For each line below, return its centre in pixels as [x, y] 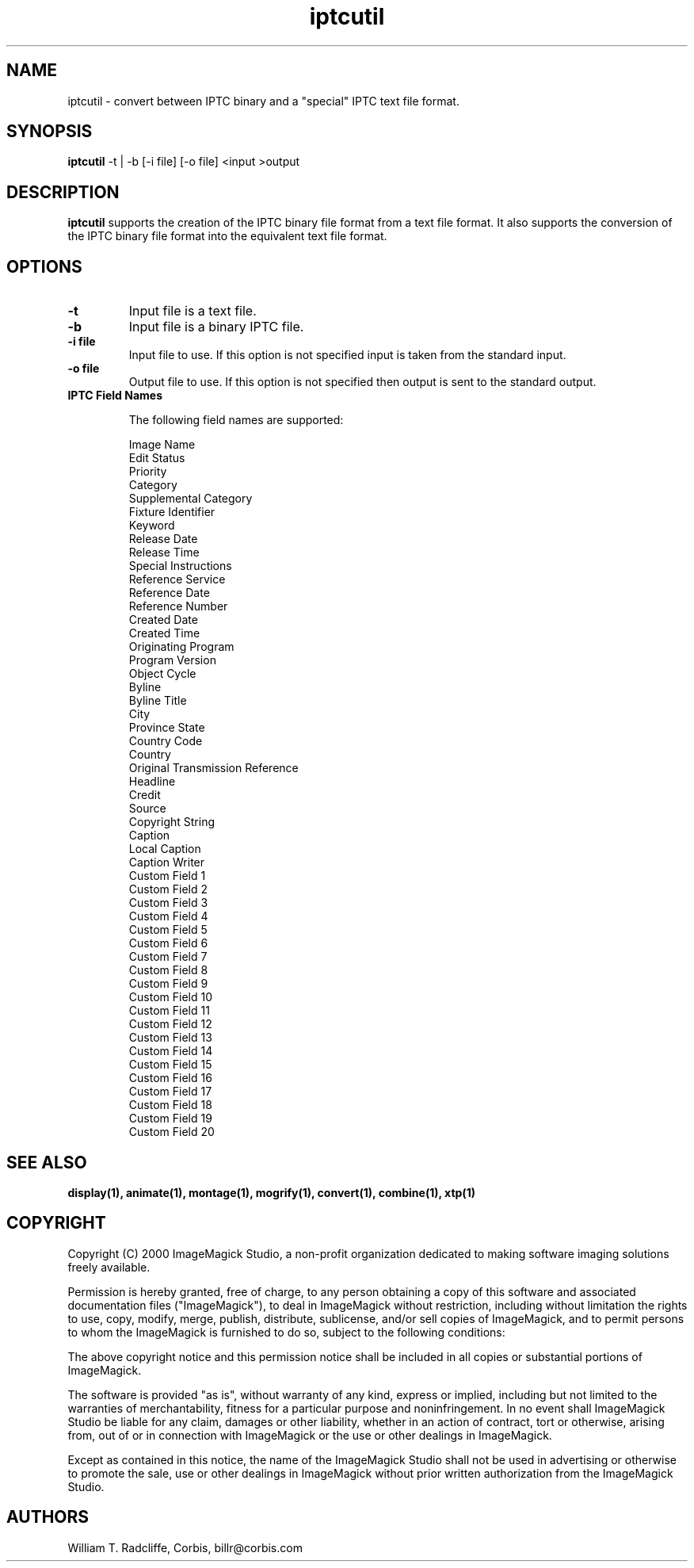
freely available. [109, 1267]
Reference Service [177, 579]
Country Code [166, 741]
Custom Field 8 [168, 970]
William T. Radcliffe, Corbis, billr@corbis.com [185, 1547]
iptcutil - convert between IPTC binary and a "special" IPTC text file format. [263, 101]
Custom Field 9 [168, 984]
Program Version [172, 660]
